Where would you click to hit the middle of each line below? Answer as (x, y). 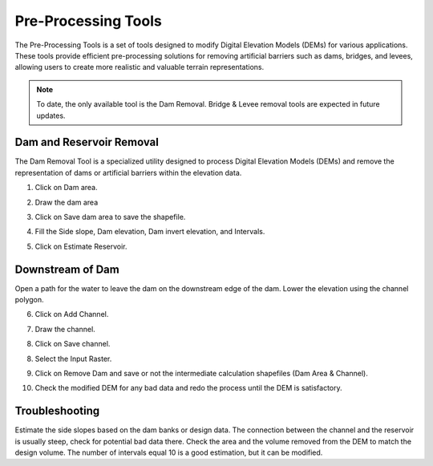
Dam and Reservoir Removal (87, 142)
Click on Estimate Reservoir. (81, 246)
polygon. (29, 300)
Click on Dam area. (66, 188)
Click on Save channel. (73, 344)
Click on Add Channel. (72, 314)
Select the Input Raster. (73, 359)
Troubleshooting (57, 411)
